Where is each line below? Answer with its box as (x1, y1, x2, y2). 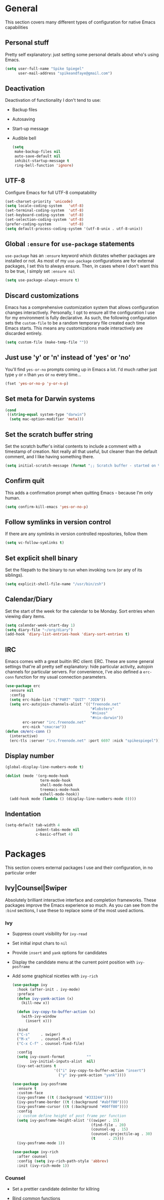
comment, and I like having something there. (5, 453, 94, 459)
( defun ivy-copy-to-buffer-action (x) (17, 1010, 96, 1014)
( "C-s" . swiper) (17, 1032, 61, 1037)
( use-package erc (5, 683, 41, 688)
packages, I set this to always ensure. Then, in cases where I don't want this (5, 263, 159, 269)
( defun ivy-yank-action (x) (17, 996, 74, 1001)
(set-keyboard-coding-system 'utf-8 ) (5, 212, 84, 218)
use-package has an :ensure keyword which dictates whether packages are (5, 253, 155, 259)
